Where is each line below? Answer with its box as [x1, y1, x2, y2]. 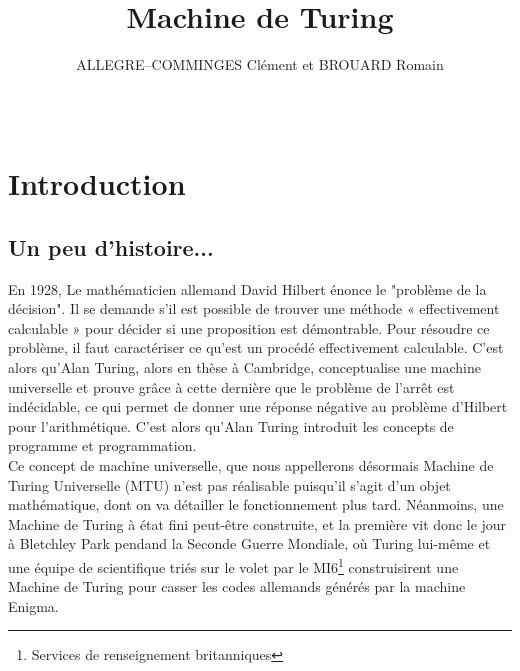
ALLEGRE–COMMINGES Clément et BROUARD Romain [76, 54, 444, 75]
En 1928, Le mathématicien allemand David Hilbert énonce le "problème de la [8, 278, 487, 299]
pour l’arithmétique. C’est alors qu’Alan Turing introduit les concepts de [8, 415, 454, 436]
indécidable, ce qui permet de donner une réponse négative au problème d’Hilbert [8, 396, 508, 417]
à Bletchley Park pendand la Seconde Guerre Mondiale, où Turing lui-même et [8, 533, 491, 554]
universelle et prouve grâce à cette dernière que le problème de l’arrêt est [8, 376, 455, 397]
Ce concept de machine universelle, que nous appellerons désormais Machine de [8, 455, 494, 476]
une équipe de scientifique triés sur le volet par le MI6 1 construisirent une [8, 554, 459, 577]
